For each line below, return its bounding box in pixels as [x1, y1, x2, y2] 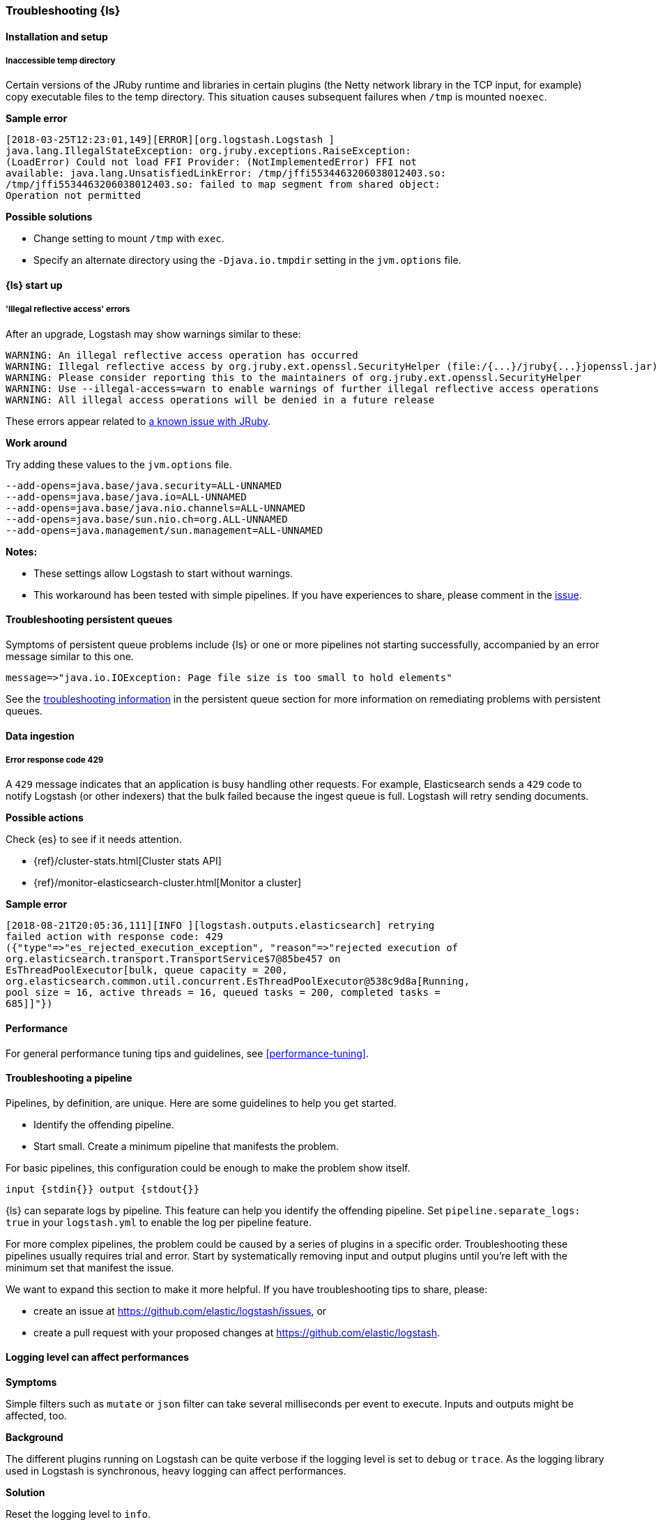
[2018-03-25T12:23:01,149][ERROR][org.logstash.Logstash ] [6, 134, 335, 146]
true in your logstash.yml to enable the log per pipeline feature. [6, 1216, 312, 1228]
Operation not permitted [6, 190, 141, 202]
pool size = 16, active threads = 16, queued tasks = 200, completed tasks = [6, 987, 441, 999]
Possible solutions [6, 211, 93, 223]
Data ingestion [6, 729, 75, 742]
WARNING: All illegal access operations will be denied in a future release [6, 394, 435, 405]
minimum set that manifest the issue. [6, 1261, 174, 1274]
